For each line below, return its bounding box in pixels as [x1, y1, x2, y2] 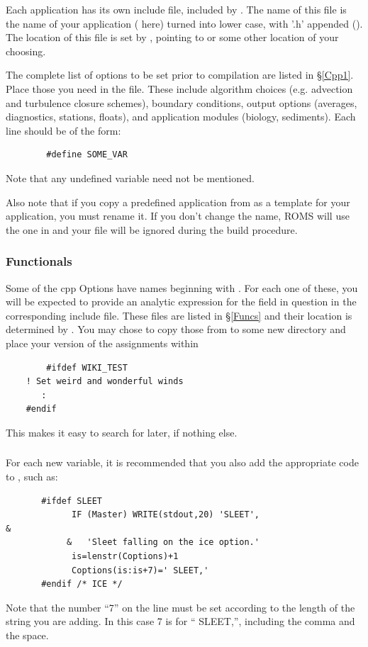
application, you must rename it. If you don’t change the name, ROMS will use [6, 208, 350, 223]
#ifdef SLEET [41, 495, 103, 506]
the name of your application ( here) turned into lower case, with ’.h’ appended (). [6, 16, 363, 30]
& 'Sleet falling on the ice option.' [66, 537, 260, 548]
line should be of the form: [6, 123, 121, 137]
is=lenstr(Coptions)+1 [72, 551, 179, 561]
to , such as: [6, 468, 58, 483]
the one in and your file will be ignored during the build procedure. [6, 222, 298, 237]
